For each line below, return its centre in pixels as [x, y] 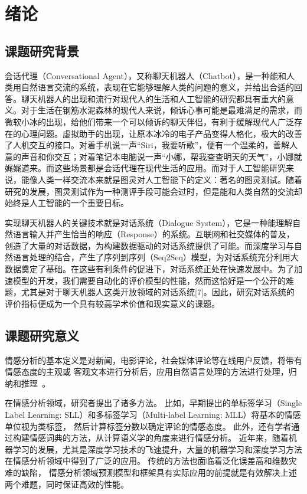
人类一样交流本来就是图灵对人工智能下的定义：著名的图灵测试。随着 [170, 179]
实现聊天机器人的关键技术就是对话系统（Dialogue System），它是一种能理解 [149, 222]
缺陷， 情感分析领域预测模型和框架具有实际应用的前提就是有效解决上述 [159, 472]
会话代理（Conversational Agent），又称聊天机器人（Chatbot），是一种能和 [146, 75]
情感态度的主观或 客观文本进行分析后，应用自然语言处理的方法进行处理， [147, 372]
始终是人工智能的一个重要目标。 [67, 203]
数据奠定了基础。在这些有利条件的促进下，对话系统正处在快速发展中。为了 [149, 269]
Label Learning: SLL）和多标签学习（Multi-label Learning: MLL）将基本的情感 [153, 415]
